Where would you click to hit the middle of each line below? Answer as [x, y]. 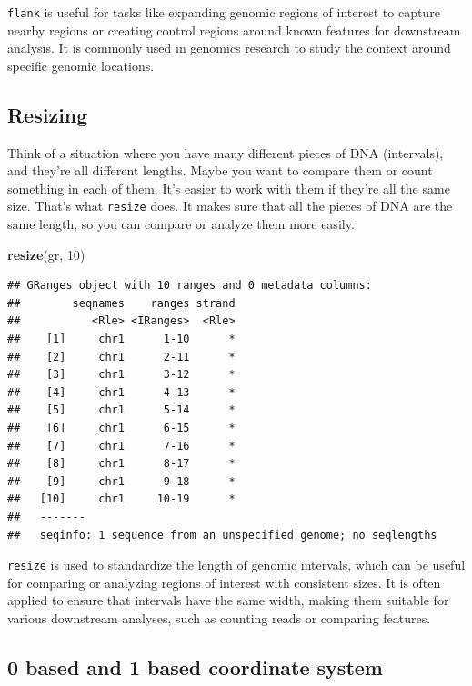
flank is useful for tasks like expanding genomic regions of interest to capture [224, 12]
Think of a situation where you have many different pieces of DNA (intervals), [226, 152]
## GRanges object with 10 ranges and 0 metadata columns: [190, 286]
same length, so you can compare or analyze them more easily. [181, 224]
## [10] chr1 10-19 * [121, 499]
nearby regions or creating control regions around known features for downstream [234, 30]
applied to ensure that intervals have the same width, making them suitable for [228, 600]
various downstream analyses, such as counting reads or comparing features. [219, 618]
